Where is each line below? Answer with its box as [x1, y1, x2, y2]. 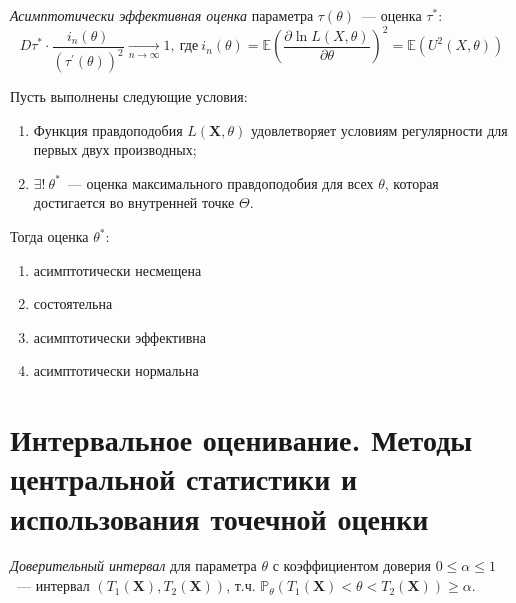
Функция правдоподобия [33, 119, 183, 140]
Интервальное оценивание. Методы [10, 419, 473, 460]
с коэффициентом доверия [272, 555, 432, 576]
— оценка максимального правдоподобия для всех [67, 172, 374, 193]
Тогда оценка [10, 226, 89, 246]
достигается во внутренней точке [33, 192, 235, 213]
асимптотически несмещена [33, 259, 202, 280]
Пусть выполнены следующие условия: [10, 86, 248, 107]
